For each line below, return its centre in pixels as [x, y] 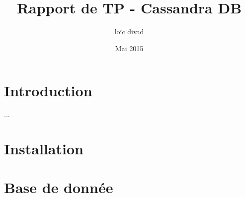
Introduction [48, 91]
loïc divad [129, 32]
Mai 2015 [129, 48]
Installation [44, 149]
